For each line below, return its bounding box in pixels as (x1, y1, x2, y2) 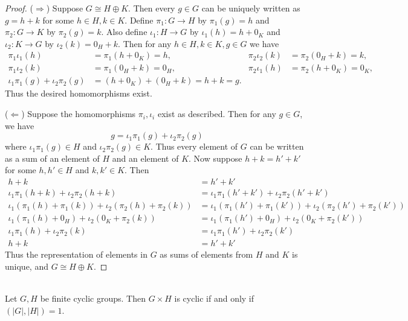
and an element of (112, 151, 179, 164)
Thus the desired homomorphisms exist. (5, 87, 152, 100)
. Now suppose (189, 151, 242, 164)
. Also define (101, 25, 147, 38)
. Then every (128, 2, 175, 14)
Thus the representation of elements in (5, 248, 147, 261)
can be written (250, 140, 304, 153)
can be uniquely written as (201, 2, 300, 14)
